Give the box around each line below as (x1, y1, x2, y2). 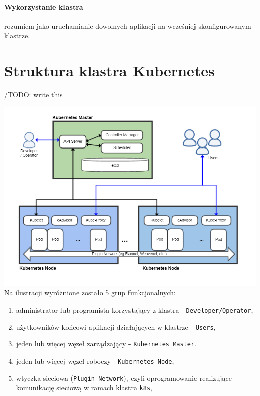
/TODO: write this (4, 89, 63, 100)
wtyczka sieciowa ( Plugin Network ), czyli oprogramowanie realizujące (16, 372, 232, 383)
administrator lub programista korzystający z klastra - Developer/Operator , (16, 304, 253, 315)
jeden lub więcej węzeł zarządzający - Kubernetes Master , (16, 338, 197, 349)
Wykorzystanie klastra (4, 1, 83, 12)
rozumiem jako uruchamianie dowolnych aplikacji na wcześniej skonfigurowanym (4, 20, 251, 31)
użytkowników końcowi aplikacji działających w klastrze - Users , (16, 321, 216, 332)
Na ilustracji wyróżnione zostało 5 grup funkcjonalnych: (4, 287, 176, 298)
